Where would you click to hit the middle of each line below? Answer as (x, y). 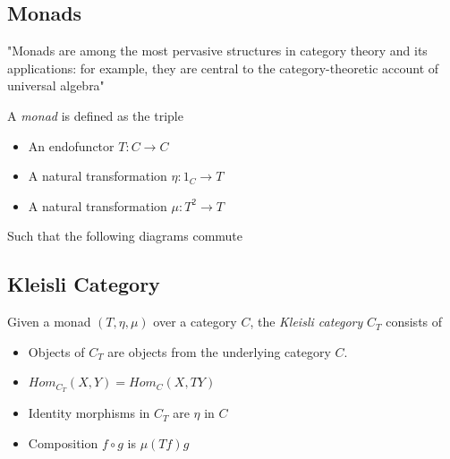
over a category (195, 322)
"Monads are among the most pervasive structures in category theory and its (217, 51)
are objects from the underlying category (219, 351)
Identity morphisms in (89, 413)
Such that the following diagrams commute (125, 236)
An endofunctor (71, 145)
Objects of (56, 351)
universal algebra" (56, 85)
